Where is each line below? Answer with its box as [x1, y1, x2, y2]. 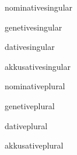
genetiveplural [5, 99, 55, 112]
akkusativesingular [5, 60, 71, 72]
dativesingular [5, 41, 55, 53]
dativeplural [5, 119, 48, 132]
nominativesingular [5, 1, 73, 13]
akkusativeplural [5, 139, 64, 151]
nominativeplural [5, 80, 65, 92]
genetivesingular [5, 21, 62, 33]
